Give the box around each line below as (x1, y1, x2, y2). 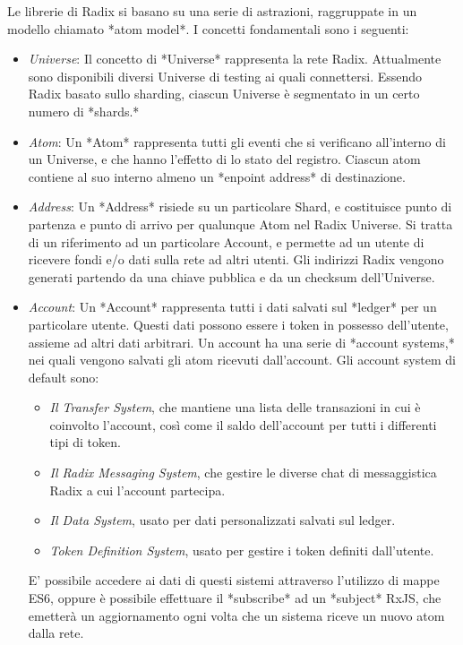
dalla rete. (28, 623, 84, 642)
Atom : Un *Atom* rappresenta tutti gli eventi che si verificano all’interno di (28, 132, 446, 150)
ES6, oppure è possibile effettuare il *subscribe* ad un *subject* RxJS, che (28, 589, 442, 607)
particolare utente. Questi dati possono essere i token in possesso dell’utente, (28, 314, 449, 333)
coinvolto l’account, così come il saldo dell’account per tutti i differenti (49, 415, 437, 434)
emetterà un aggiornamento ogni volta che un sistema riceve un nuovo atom (28, 606, 445, 624)
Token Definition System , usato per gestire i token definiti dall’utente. (49, 540, 434, 559)
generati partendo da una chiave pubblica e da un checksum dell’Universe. (28, 267, 435, 286)
